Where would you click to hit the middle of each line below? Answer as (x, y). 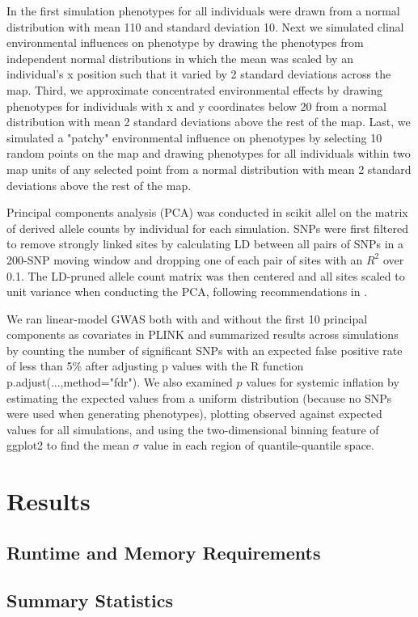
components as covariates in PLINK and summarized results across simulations (203, 334)
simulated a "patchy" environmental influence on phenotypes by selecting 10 (194, 137)
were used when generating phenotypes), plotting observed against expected (194, 414)
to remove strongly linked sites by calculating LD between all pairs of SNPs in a (205, 244)
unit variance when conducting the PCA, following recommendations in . (187, 292)
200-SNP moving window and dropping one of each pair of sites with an (185, 259)
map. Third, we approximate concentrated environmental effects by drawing (194, 89)
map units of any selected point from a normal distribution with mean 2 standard (209, 169)
